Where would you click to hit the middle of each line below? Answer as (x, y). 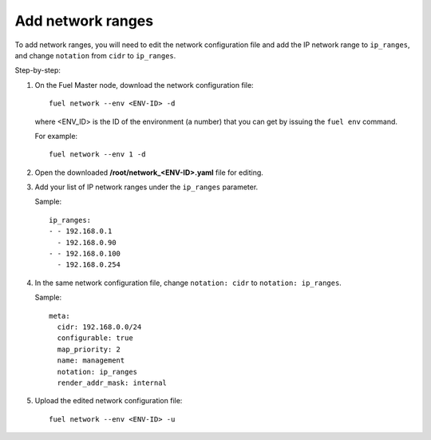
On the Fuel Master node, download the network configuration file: (144, 85)
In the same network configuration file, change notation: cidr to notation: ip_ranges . (188, 283)
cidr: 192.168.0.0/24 (99, 327)
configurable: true (95, 338)
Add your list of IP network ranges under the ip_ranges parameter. (146, 187)
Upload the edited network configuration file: (109, 401)
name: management (91, 361)
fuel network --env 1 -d (97, 155)
